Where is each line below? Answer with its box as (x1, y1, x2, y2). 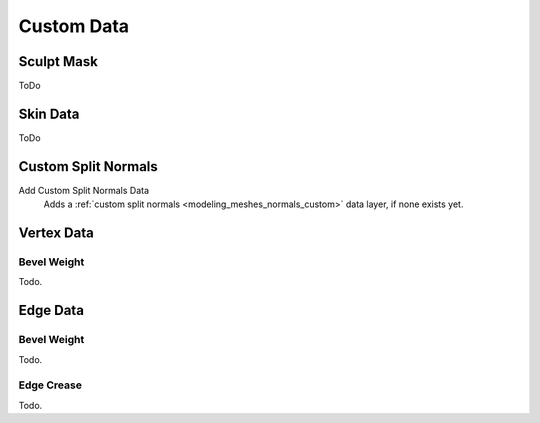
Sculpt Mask (18, 53, 99, 70)
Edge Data (18, 302, 85, 319)
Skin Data (18, 105, 80, 122)
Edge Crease (18, 378, 82, 392)
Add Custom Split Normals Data (18, 184, 150, 196)
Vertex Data (18, 225, 94, 242)
